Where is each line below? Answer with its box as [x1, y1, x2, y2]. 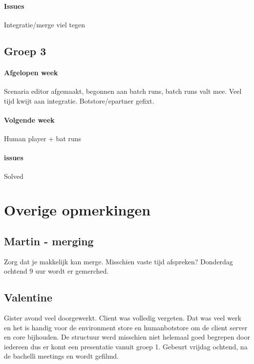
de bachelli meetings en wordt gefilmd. [4, 351, 119, 361]
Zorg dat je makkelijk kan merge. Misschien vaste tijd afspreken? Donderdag [4, 256, 233, 266]
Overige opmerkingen [4, 200, 151, 220]
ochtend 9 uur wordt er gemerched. [4, 266, 109, 276]
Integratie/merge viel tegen [4, 19, 85, 29]
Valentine [4, 290, 53, 305]
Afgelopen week [4, 67, 58, 77]
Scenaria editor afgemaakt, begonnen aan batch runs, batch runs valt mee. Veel [4, 86, 242, 96]
